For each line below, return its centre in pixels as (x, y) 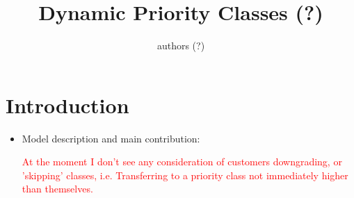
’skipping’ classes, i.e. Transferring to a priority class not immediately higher (185, 175)
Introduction (67, 105)
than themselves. (57, 189)
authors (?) (181, 46)
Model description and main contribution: (111, 138)
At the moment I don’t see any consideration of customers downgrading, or (182, 162)
